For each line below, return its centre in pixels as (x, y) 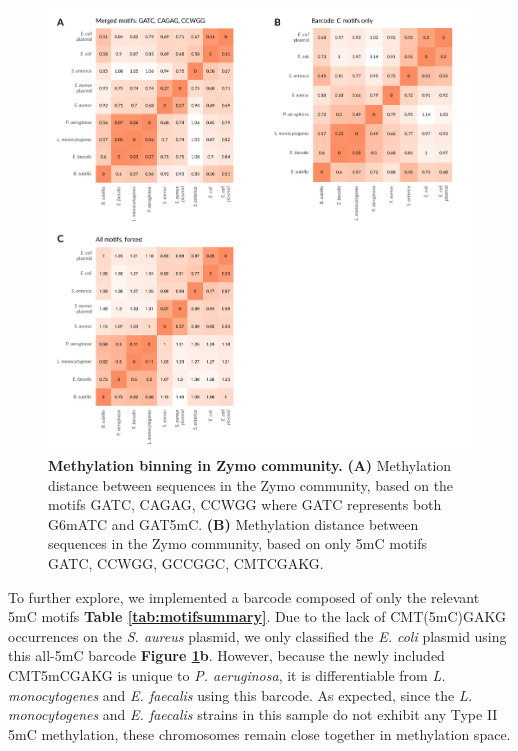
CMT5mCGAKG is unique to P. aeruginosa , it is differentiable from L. (227, 675)
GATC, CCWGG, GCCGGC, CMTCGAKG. (186, 563)
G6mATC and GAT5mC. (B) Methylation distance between (233, 523)
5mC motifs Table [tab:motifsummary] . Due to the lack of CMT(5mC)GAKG (257, 616)
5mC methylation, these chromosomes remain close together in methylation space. (259, 733)
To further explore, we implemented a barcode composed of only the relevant (244, 596)
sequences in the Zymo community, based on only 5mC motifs (238, 543)
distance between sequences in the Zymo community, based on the (251, 484)
